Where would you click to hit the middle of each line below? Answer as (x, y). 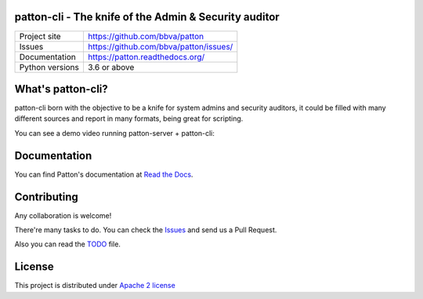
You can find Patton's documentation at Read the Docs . (104, 174)
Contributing (46, 197)
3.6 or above (111, 67)
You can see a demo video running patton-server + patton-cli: (115, 133)
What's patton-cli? (61, 89)
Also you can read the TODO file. (68, 244)
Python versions (49, 67)
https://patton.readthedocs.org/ (146, 57)
